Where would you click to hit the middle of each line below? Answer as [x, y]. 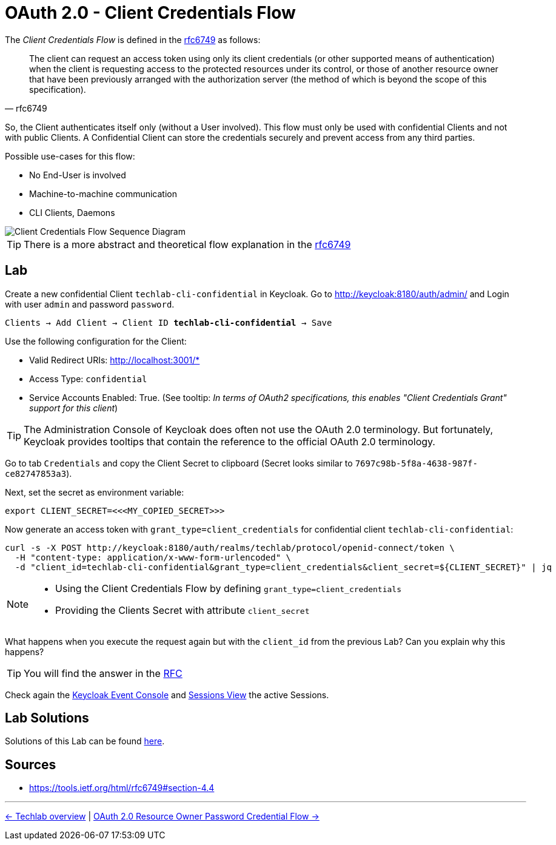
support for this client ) [74, 408]
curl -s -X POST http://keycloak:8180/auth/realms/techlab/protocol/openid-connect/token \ [230, 547]
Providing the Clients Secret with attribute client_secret [183, 610]
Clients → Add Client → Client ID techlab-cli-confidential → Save [169, 322]
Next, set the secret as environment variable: [95, 492]
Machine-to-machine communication [103, 194]
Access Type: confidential [88, 379]
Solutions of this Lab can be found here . [85, 741]
